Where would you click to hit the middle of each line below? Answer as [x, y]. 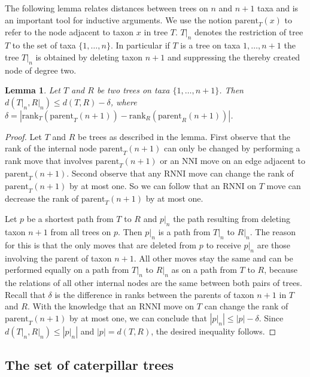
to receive [224, 244]
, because [281, 270]
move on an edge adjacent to [253, 161]
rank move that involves [49, 161]
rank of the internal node [51, 148]
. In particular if [140, 45]
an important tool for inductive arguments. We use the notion [118, 19]
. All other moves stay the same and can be [213, 258]
